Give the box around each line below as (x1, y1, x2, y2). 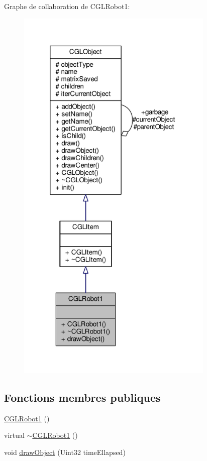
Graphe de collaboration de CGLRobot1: (4, 1, 130, 11)
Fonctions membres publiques (4, 390, 161, 405)
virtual (4, 430, 25, 440)
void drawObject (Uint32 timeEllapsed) (4, 447, 126, 457)
